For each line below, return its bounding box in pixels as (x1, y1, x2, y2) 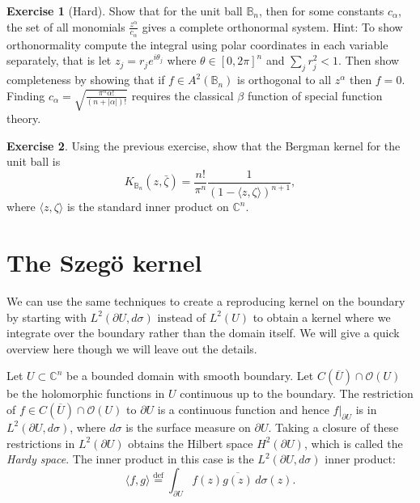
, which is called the (303, 434, 403, 451)
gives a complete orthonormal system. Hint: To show (142, 18, 403, 35)
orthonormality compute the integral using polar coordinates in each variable (6, 36, 388, 53)
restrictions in (6, 434, 75, 451)
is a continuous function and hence (157, 400, 329, 417)
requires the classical (131, 87, 234, 104)
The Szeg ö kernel (6, 246, 202, 279)
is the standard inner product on (66, 198, 229, 215)
